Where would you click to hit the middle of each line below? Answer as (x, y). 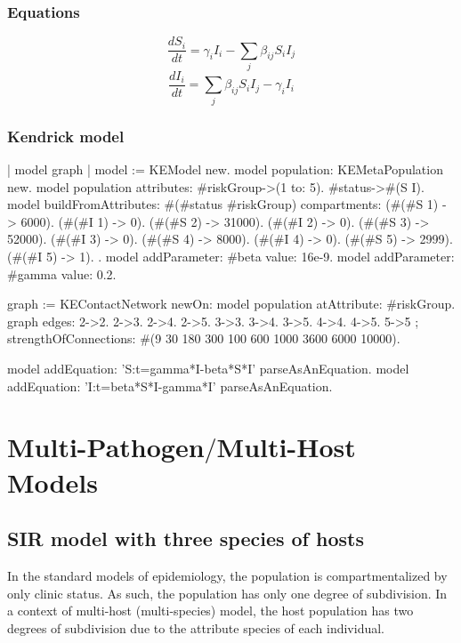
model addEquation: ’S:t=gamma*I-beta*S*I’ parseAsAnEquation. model (208, 368)
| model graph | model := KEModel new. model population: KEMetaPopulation (225, 169)
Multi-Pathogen (106, 447)
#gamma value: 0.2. (62, 273)
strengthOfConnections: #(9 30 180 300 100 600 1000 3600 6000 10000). (204, 338)
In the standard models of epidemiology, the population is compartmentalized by (227, 575)
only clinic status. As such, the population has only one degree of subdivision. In (227, 593)
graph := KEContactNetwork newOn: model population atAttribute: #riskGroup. (231, 304)
